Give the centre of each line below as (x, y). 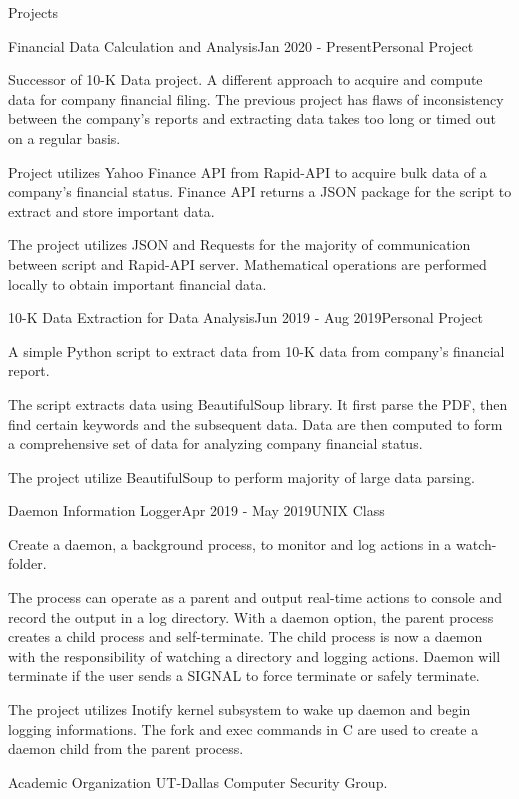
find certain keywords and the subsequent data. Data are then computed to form (255, 423)
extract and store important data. (111, 210)
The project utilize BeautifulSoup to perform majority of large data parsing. (241, 476)
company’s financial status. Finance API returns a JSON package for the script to (260, 191)
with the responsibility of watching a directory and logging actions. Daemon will (254, 655)
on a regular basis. (64, 137)
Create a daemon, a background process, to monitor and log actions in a (230, 543)
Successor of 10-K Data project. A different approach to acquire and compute (245, 79)
